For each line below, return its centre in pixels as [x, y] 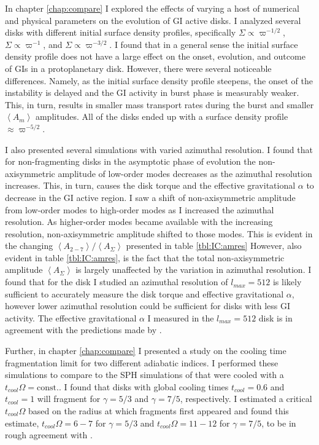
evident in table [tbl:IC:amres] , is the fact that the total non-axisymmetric [145, 257]
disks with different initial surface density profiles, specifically [121, 32]
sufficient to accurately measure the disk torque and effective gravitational [144, 293]
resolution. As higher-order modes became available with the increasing [139, 222]
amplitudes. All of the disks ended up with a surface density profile [162, 116]
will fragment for [69, 399]
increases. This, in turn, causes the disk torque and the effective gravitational [150, 185]
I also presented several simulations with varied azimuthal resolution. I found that [159, 149]
